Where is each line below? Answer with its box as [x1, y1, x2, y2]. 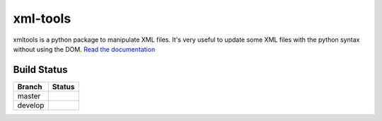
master [17, 91, 41, 100]
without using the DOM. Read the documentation [13, 45, 156, 53]
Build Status [13, 64, 68, 76]
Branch [17, 81, 42, 91]
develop [17, 100, 45, 110]
